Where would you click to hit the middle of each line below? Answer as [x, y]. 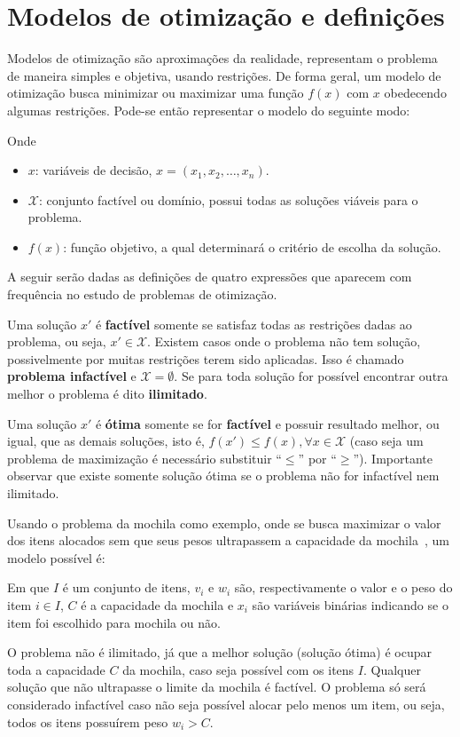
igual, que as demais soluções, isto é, [106, 441]
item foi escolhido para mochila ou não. [114, 622]
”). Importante [393, 458]
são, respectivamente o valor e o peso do [343, 587]
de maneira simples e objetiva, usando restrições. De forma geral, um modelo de [224, 75]
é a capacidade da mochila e [157, 604]
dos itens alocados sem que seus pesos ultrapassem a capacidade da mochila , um [228, 540]
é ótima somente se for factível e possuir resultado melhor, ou [267, 423]
